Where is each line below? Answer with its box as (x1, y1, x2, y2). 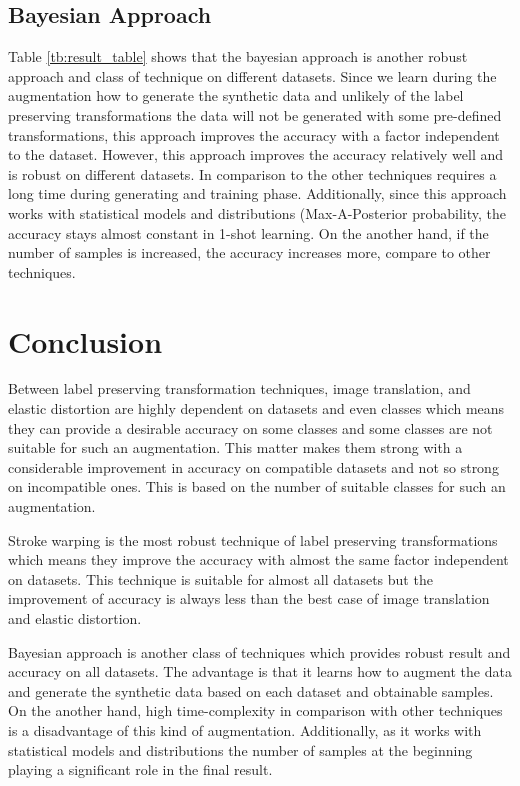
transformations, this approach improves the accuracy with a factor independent (8, 124, 500, 145)
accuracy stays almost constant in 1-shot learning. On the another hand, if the (8, 222, 489, 243)
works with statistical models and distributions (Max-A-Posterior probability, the (8, 202, 506, 223)
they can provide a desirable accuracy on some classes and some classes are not (8, 417, 493, 438)
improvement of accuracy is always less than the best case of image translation (8, 588, 490, 609)
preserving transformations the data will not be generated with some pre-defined (8, 104, 502, 125)
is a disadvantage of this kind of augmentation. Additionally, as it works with (8, 719, 482, 740)
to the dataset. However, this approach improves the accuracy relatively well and (8, 144, 504, 165)
